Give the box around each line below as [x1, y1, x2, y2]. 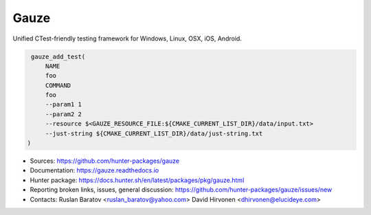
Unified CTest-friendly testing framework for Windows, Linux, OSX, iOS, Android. [12, 34, 242, 43]
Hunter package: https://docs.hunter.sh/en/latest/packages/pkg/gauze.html [30, 176, 245, 184]
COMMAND [45, 81, 71, 89]
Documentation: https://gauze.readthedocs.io [30, 166, 159, 174]
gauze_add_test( [31, 52, 86, 60]
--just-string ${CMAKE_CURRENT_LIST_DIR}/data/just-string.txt [45, 129, 263, 137]
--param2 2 [45, 110, 82, 118]
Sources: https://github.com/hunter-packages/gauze [30, 157, 180, 165]
